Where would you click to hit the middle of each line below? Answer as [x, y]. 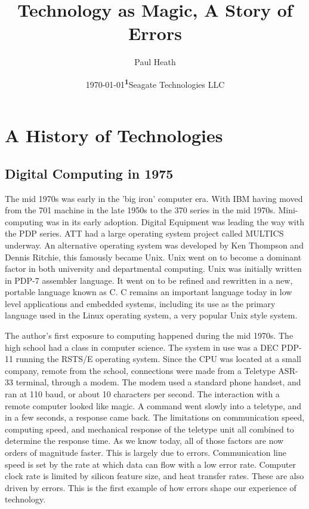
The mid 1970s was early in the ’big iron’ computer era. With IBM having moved [154, 198]
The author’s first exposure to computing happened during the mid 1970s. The [149, 335]
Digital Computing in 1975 [89, 173]
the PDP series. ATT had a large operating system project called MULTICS [144, 233]
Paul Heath [155, 62]
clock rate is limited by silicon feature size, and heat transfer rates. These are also [154, 476]
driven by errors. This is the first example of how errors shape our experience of [151, 487]
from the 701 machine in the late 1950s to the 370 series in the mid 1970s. [140, 210]
